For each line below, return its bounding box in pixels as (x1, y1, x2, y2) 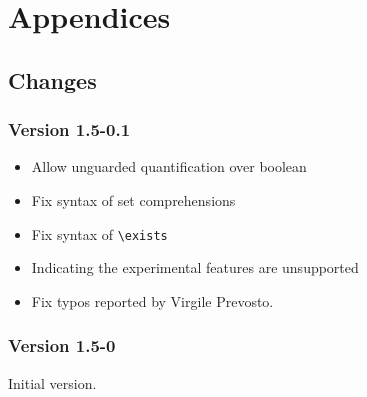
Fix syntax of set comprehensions (31, 189, 236, 210)
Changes (8, 64, 97, 95)
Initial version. (8, 372, 97, 393)
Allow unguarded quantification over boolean (31, 156, 307, 177)
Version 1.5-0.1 (8, 117, 131, 142)
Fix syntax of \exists (31, 223, 168, 244)
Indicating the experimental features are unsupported (31, 257, 359, 278)
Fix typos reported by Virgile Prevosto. (31, 290, 274, 311)
